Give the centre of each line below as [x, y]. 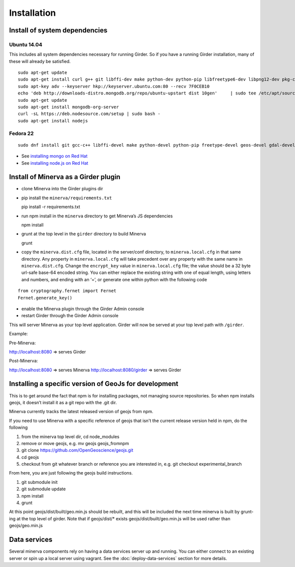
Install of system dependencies [58, 30]
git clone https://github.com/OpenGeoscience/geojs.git [77, 450]
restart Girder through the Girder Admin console [70, 316]
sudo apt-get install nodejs [53, 121]
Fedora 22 [21, 133]
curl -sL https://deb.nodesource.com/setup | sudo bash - [89, 114]
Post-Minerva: [24, 361]
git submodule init [40, 482]
